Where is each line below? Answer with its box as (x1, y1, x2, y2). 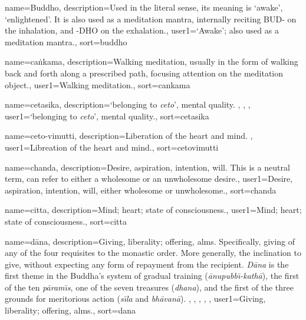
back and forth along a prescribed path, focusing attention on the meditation (5, 66, 284, 79)
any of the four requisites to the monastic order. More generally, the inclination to (5, 246, 301, 259)
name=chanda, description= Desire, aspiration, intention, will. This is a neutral (5, 161, 290, 173)
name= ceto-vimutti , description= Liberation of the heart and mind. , (5, 129, 253, 142)
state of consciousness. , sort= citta (5, 215, 127, 227)
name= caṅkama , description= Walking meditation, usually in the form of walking (5, 55, 298, 68)
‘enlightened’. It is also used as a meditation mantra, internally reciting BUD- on (5, 12, 297, 25)
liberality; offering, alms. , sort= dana (5, 304, 136, 316)
